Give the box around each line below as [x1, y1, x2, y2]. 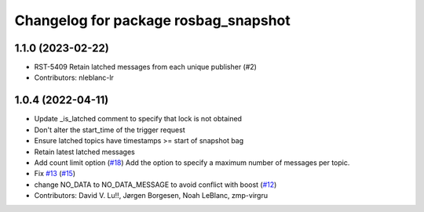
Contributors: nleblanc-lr [34, 73, 114, 82]
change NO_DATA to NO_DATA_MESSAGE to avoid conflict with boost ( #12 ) [34, 180, 277, 189]
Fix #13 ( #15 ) [34, 169, 76, 178]
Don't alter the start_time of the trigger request [34, 125, 185, 135]
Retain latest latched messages [34, 147, 135, 156]
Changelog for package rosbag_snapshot [14, 12, 291, 29]
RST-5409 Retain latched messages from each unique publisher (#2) [34, 63, 257, 72]
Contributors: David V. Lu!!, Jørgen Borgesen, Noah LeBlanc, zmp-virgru [34, 191, 269, 200]
